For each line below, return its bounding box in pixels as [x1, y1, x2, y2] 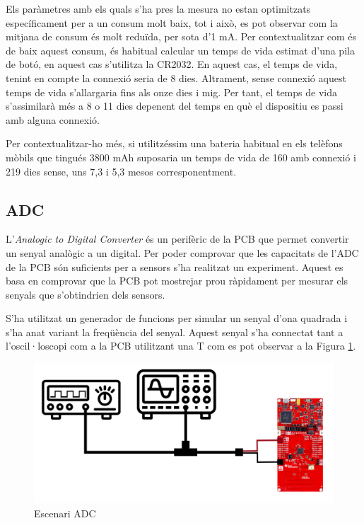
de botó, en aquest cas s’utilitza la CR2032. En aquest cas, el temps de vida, [6, 57, 338, 71]
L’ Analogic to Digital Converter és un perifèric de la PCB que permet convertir [6, 231, 349, 246]
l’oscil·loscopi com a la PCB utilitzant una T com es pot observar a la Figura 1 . [6, 338, 356, 353]
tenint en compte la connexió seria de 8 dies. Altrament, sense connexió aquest [6, 70, 346, 85]
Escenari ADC [34, 506, 96, 520]
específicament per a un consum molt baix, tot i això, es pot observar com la [6, 15, 338, 30]
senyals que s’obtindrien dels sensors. [6, 287, 165, 301]
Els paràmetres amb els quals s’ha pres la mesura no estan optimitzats [6, 1, 311, 16]
